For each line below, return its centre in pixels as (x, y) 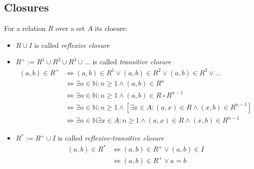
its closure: (111, 28)
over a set (70, 28)
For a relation (25, 28)
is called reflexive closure (72, 45)
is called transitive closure (132, 62)
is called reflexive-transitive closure (111, 138)
